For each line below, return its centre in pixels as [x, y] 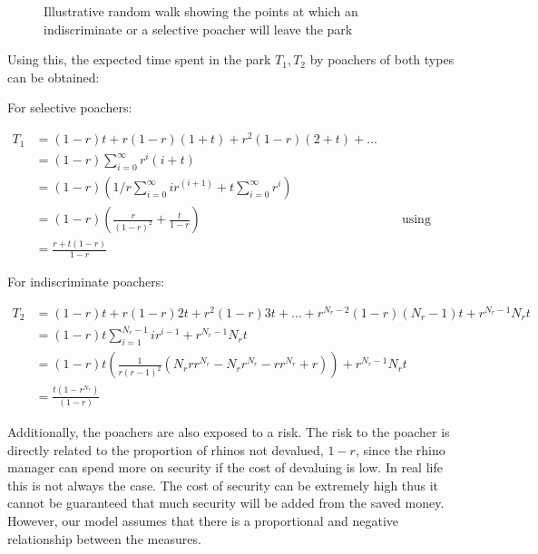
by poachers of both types [382, 59]
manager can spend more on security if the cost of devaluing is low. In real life [225, 467]
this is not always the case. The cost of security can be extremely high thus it [223, 485]
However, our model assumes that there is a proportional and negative [203, 520]
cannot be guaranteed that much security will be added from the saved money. [226, 503]
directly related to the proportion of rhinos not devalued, [166, 449]
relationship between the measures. [104, 538]
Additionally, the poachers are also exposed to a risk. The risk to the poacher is [229, 431]
